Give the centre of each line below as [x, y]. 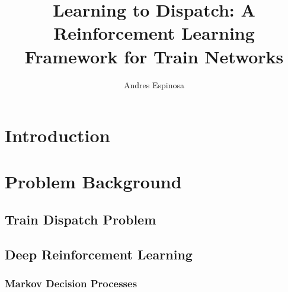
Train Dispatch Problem [81, 219]
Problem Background [93, 182]
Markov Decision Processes [71, 283]
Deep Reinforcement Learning [99, 254]
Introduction [57, 135]
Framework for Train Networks [154, 56]
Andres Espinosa [154, 84]
